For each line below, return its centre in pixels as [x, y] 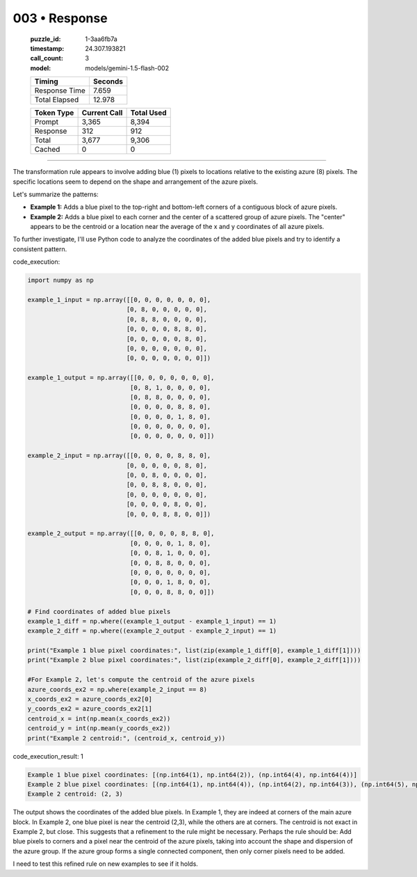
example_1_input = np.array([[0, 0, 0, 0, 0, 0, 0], [119, 300]
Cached [47, 150]
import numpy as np [60, 281]
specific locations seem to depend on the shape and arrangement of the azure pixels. [136, 182]
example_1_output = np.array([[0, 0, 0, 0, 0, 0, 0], [121, 378]
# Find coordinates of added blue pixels [99, 611]
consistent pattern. [40, 249]
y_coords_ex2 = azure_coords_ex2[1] [90, 709]
